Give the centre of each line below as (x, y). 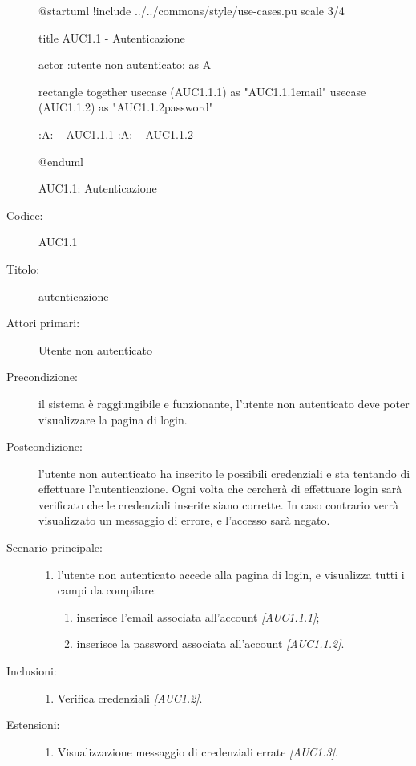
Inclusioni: (32, 671)
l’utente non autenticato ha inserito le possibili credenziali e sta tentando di (224, 473)
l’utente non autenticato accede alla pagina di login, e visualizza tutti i (231, 574)
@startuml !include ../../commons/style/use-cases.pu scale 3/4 (192, 10)
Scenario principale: (55, 547)
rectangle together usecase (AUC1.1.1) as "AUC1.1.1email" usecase (202, 91)
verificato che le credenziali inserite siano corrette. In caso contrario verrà (218, 504)
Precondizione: (42, 377)
